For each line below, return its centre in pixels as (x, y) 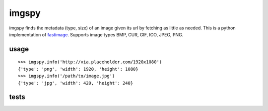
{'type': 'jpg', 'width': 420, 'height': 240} (76, 83)
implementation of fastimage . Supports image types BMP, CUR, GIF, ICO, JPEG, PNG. (96, 34)
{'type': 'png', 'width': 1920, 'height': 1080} (78, 69)
